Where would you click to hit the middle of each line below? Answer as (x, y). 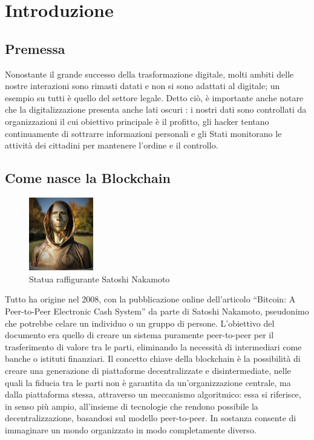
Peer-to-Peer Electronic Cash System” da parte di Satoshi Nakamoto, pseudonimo (157, 311)
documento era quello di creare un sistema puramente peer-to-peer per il (139, 335)
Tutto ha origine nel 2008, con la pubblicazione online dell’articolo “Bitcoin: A (150, 299)
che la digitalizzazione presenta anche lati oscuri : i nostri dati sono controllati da (156, 109)
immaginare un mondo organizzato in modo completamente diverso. (131, 429)
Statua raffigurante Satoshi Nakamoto (100, 278)
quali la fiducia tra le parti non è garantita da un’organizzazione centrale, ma (148, 382)
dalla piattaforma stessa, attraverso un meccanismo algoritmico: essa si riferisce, (153, 394)
